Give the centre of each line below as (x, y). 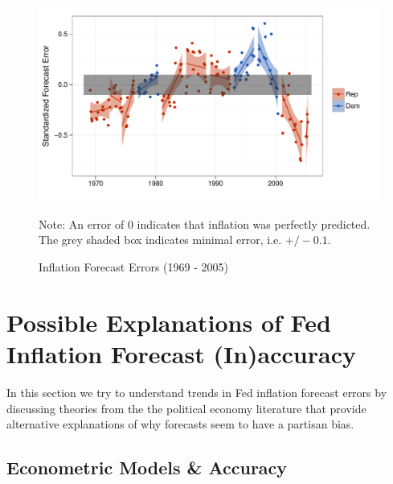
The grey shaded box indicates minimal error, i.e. (160, 240)
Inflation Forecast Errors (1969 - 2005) (133, 267)
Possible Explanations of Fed (169, 322)
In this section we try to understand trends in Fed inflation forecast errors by (197, 392)
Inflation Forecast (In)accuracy (181, 353)
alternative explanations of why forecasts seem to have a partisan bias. (180, 424)
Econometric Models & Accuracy (147, 467)
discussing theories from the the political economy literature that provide (186, 408)
